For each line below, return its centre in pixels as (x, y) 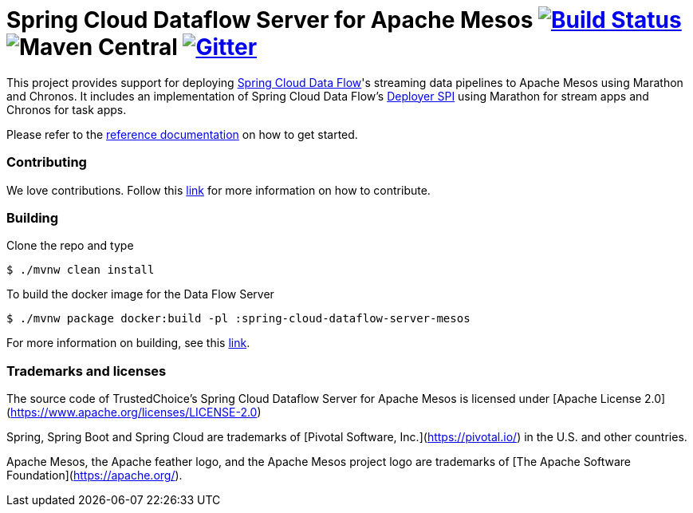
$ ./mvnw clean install (81, 270)
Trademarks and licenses (87, 371)
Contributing (47, 162)
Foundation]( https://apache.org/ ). (94, 475)
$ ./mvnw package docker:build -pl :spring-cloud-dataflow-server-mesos (238, 319)
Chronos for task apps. (67, 109)
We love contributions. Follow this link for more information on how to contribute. (219, 190)
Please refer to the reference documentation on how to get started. (182, 134)
